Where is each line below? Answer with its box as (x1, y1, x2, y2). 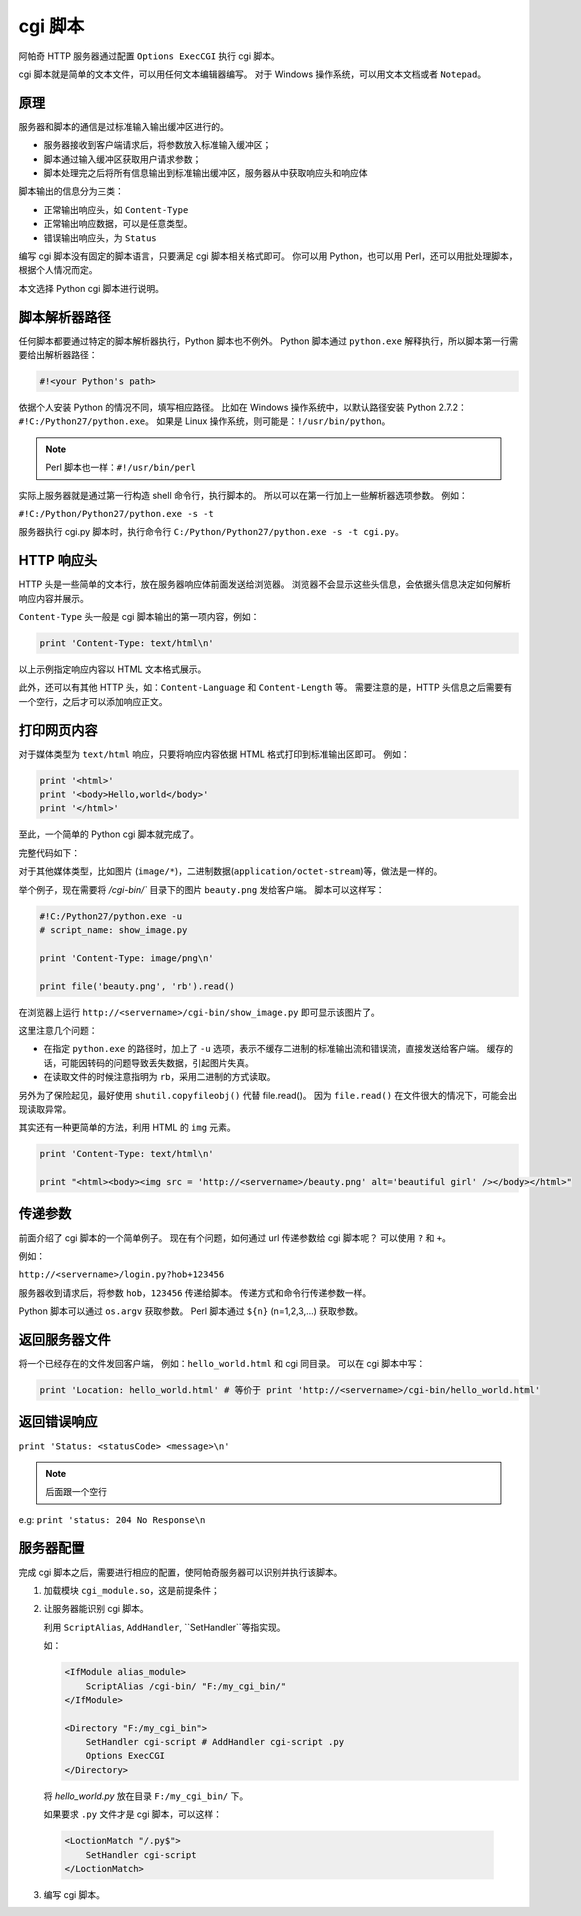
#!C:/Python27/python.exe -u (39, 910, 183, 922)
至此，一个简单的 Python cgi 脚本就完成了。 (18, 828, 200, 840)
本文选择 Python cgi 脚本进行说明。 (18, 282, 165, 294)
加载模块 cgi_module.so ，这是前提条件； (43, 1584, 220, 1596)
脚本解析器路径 (18, 308, 111, 325)
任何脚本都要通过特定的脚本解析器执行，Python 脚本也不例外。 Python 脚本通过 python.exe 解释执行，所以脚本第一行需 (18, 335, 519, 347)
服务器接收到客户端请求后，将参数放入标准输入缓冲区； (43, 139, 272, 151)
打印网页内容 (18, 721, 98, 739)
